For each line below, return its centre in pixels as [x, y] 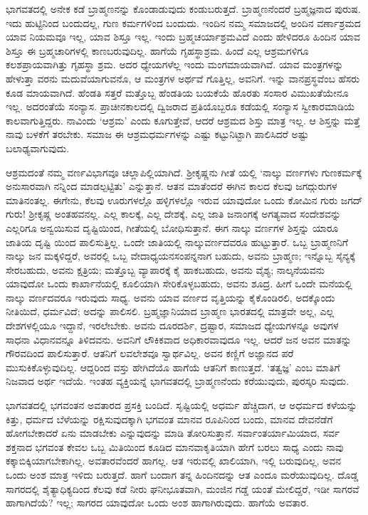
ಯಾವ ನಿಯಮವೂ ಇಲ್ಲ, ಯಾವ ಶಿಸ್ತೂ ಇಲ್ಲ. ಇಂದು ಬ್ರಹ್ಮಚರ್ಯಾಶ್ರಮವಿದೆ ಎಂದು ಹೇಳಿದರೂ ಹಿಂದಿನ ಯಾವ [183, 37]
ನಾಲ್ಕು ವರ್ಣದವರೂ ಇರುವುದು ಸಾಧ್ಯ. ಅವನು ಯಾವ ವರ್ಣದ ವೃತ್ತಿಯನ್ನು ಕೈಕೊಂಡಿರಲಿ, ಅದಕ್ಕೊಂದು [170, 297]
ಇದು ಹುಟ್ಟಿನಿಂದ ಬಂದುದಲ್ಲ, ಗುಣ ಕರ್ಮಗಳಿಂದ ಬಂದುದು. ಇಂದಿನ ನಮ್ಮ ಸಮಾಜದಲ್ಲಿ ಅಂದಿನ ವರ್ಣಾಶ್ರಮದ [183, 22]
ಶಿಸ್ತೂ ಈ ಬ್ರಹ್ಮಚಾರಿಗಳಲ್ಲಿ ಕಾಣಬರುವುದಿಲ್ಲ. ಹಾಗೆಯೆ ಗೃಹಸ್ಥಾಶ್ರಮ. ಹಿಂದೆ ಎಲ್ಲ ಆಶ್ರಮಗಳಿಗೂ [157, 50]
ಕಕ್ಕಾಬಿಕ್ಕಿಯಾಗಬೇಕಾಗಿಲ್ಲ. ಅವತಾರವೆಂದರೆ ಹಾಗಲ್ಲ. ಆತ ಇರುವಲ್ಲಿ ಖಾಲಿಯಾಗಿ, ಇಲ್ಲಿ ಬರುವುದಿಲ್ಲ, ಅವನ [174, 461]
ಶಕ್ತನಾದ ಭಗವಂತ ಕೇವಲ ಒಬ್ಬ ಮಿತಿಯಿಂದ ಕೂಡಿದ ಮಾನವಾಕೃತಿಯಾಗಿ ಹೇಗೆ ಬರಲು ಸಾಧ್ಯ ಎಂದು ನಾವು [175, 446]
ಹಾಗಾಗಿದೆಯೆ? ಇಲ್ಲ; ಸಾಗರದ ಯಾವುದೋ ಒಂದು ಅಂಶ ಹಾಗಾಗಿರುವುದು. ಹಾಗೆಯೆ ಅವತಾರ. [157, 503]
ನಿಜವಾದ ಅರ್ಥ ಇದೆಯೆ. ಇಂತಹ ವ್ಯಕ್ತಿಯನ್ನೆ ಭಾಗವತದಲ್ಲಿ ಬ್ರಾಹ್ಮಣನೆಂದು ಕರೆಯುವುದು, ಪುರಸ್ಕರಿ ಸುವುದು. [178, 381]
